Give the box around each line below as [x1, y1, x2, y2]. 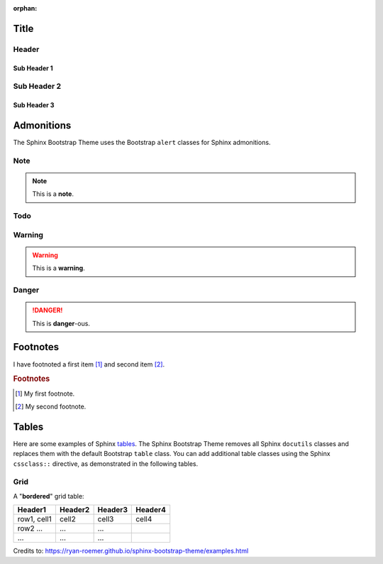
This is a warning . [32, 264, 85, 273]
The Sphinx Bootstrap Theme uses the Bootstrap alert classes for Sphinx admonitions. [13, 139, 271, 147]
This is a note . [32, 190, 74, 198]
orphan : [13, 4, 38, 12]
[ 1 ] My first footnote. [15, 389, 75, 398]
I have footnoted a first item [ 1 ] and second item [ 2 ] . [13, 359, 165, 369]
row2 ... [17, 524, 43, 533]
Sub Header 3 [13, 101, 55, 109]
